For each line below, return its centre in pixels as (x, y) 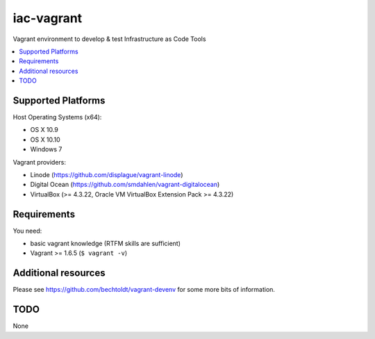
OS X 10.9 (44, 130)
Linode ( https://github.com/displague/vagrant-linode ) (107, 174)
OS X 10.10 (45, 140)
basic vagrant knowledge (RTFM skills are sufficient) (105, 244)
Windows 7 (46, 149)
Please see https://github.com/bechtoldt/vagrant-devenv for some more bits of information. (144, 290)
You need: (27, 231)
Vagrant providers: (39, 162)
